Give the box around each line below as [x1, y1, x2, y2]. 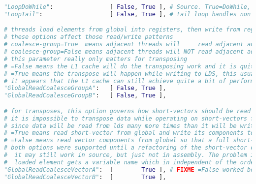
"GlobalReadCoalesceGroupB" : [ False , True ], [4, 92, 166, 99]
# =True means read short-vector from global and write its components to [4, 129, 255, 137]
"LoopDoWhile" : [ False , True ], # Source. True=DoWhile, [4, 3, 251, 10]
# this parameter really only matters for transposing [4, 55, 188, 62]
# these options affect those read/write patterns [4, 33, 173, 41]
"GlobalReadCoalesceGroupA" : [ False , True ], [4, 85, 166, 92]
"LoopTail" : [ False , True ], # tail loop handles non [4, 10, 251, 18]
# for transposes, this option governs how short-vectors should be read [4, 107, 251, 115]
